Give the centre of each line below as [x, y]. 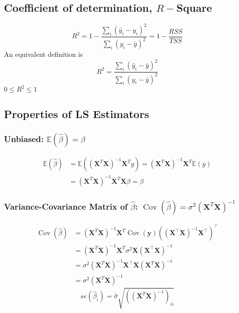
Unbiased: [24, 138]
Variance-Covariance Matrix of [66, 206]
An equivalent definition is [44, 54]
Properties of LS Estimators [77, 114]
